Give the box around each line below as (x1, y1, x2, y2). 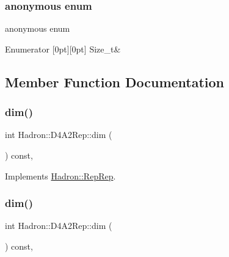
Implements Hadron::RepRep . (5, 169, 116, 182)
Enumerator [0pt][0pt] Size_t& (5, 42, 121, 55)
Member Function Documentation (5, 72, 225, 91)
